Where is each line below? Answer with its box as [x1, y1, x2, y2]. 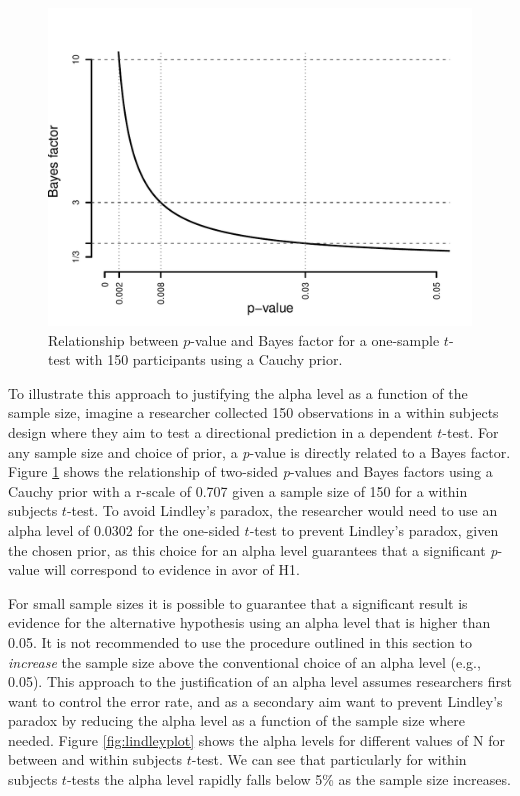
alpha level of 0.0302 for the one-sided [8, 519, 240, 540]
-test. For [442, 421, 499, 442]
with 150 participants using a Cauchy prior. [75, 349, 343, 370]
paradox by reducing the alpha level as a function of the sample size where [8, 710, 465, 731]
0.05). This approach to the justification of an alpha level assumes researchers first [8, 671, 513, 692]
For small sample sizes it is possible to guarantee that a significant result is [8, 592, 468, 613]
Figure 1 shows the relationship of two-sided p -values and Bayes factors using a [8, 461, 493, 482]
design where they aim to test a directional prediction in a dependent [8, 421, 433, 442]
